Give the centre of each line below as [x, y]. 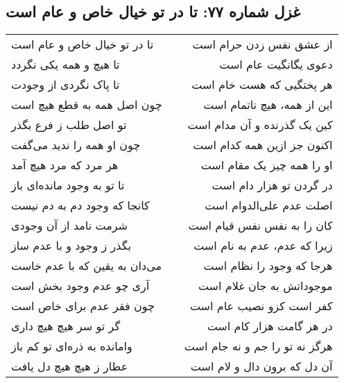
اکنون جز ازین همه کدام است [263, 145]
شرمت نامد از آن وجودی [70, 225]
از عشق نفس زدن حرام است [263, 44]
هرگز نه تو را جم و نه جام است [258, 346]
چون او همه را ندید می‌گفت [76, 145]
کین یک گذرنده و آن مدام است [260, 125]
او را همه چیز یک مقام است [267, 165]
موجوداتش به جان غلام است [265, 286]
